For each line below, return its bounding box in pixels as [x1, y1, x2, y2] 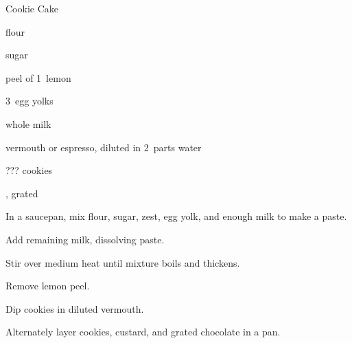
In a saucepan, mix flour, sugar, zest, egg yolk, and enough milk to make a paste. [5, 209, 347, 223]
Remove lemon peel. [5, 278, 90, 293]
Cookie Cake [5, 1, 58, 15]
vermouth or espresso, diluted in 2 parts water [5, 140, 202, 154]
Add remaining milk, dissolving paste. [5, 232, 165, 246]
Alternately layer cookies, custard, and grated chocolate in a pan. [5, 324, 281, 339]
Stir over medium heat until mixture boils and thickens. [5, 255, 240, 269]
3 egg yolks [5, 93, 54, 108]
